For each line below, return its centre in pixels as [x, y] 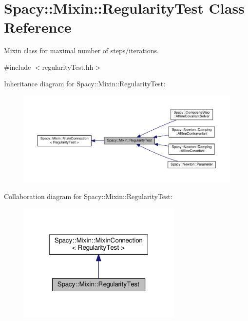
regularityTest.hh [68, 67]
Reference [38, 27]
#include [18, 67]
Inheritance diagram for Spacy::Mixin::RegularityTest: [85, 83]
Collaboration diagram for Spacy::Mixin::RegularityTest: [88, 196]
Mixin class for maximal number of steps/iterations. [81, 50]
